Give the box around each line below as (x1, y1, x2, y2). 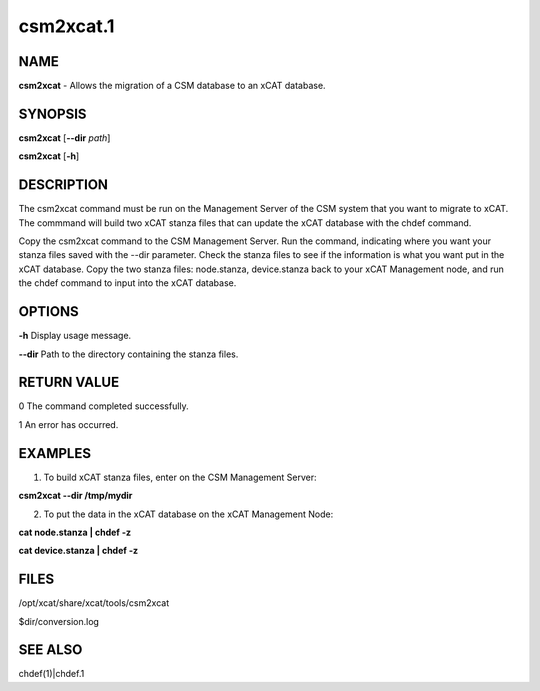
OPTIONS (18, 303, 79, 320)
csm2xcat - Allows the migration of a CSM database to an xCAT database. (18, 80, 326, 92)
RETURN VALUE (18, 374, 120, 391)
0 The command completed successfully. (18, 400, 189, 412)
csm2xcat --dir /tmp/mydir (18, 490, 133, 502)
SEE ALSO (18, 641, 83, 659)
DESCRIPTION (18, 176, 109, 194)
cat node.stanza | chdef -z (18, 526, 132, 538)
